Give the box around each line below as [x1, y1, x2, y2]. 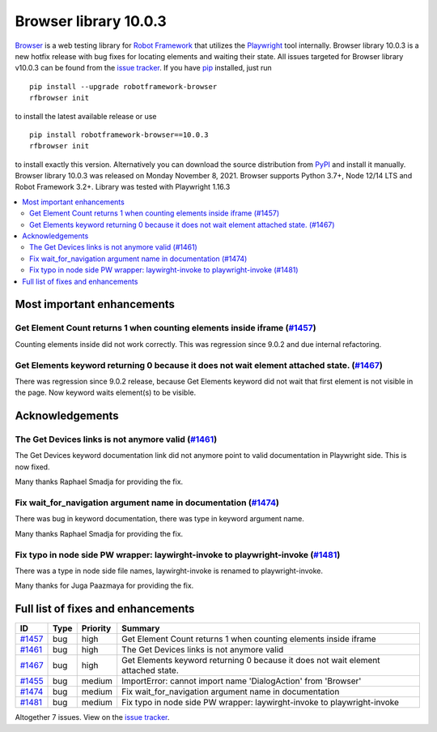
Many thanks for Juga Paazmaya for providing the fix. [15, 580, 194, 591]
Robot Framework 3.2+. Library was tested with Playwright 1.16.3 [15, 182, 231, 192]
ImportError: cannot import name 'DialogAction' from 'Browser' [121, 675, 362, 687]
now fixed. [15, 462, 50, 472]
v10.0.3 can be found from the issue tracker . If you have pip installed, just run [15, 63, 273, 73]
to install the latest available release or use [15, 111, 157, 121]
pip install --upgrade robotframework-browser [29, 82, 218, 91]
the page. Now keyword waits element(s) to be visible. [15, 387, 197, 397]
